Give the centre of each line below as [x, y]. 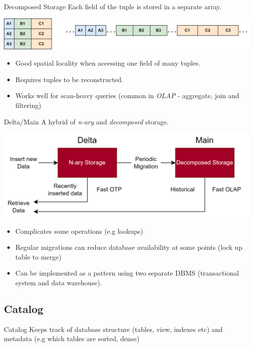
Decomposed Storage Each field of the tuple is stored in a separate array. [113, 6]
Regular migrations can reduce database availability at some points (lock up [129, 247]
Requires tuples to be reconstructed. [69, 79]
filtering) [28, 105]
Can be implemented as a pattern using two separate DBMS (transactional [127, 273]
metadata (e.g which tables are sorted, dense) [72, 338]
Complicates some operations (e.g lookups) [79, 231]
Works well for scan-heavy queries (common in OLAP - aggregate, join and [127, 95]
